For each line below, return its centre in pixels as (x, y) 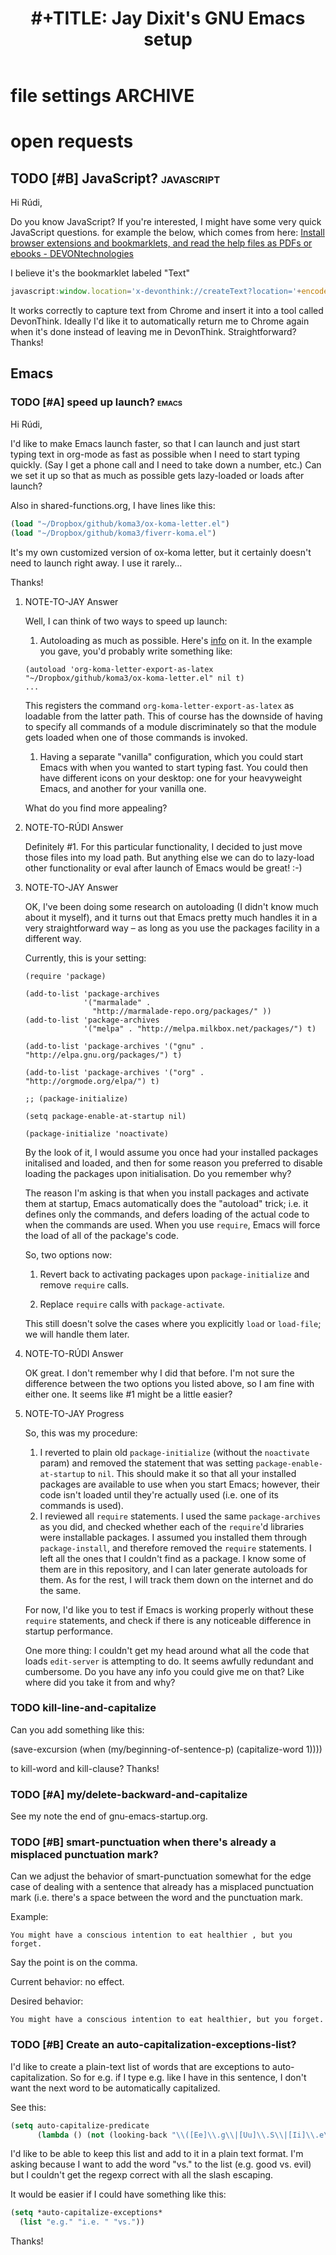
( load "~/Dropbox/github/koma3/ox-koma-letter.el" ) (120, 523)
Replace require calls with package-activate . (132, 1304)
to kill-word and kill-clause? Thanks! (85, 1768)
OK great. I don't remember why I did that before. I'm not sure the (159, 1373)
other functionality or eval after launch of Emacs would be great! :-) (163, 868)
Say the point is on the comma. (74, 1963)
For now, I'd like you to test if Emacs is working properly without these (169, 1609)
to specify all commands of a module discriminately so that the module (170, 726)
